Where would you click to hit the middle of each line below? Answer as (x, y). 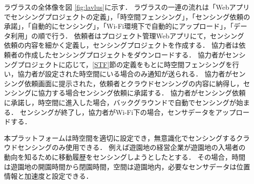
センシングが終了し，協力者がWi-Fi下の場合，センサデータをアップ (128, 112)
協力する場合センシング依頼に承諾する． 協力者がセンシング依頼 (142, 93)
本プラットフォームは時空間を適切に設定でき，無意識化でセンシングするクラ (127, 138)
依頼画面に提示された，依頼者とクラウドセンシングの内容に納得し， (134, 83)
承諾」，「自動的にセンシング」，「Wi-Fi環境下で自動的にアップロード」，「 (119, 26)
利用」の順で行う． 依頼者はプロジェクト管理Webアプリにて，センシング (127, 35)
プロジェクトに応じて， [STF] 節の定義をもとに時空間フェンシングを (125, 64)
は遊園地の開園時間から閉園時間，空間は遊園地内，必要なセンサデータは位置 (127, 166)
